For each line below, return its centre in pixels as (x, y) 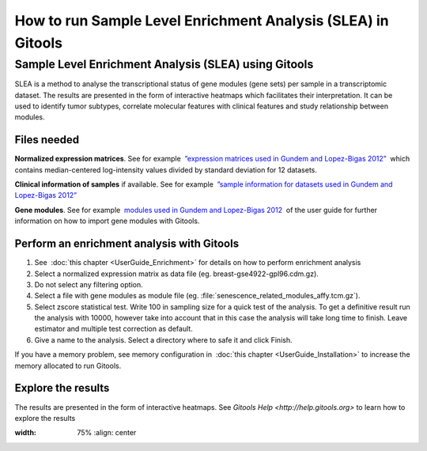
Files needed (47, 140)
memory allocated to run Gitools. (68, 366)
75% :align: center (107, 433)
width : (26, 433)
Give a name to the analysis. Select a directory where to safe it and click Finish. (163, 339)
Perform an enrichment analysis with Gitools (127, 244)
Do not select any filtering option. (89, 284)
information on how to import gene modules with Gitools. (107, 221)
